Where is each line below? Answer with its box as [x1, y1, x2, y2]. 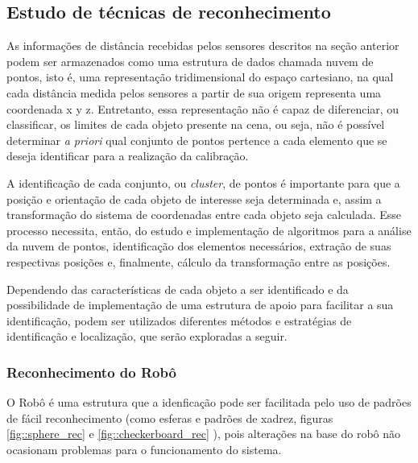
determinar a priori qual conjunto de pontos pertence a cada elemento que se [6, 131, 387, 148]
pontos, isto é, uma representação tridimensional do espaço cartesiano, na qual [6, 68, 394, 85]
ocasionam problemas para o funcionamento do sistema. [6, 440, 282, 457]
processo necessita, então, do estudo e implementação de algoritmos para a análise [6, 221, 412, 238]
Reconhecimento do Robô [6, 362, 176, 382]
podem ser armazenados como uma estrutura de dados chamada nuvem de [6, 52, 374, 69]
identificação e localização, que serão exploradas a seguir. [6, 328, 288, 345]
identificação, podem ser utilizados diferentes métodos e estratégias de [6, 312, 352, 329]
